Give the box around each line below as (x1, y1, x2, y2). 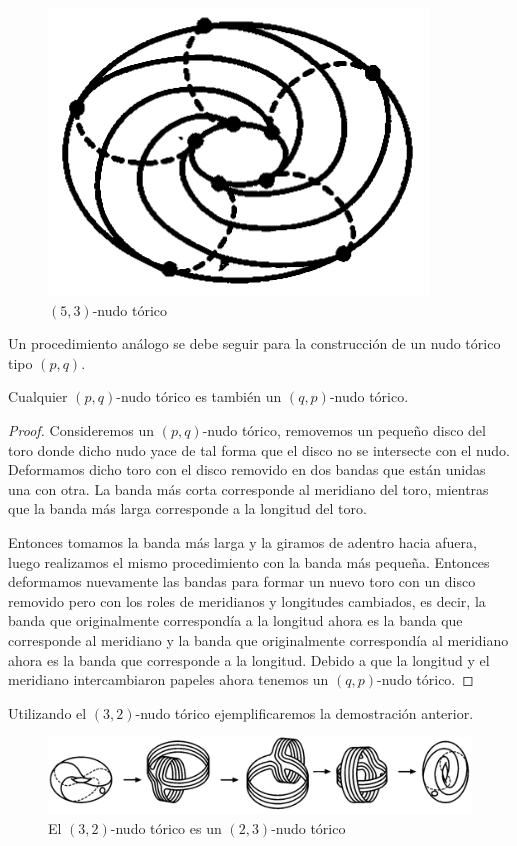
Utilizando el (8, 702, 87, 723)
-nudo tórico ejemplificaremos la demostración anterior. (135, 702, 474, 723)
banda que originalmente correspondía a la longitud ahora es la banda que (8, 610, 463, 631)
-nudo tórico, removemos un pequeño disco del (202, 419, 486, 440)
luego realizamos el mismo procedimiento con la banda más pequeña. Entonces (8, 551, 490, 572)
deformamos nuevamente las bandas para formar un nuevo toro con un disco (8, 571, 476, 592)
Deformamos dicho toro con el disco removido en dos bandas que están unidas (8, 459, 486, 480)
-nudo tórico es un (110, 817, 222, 838)
